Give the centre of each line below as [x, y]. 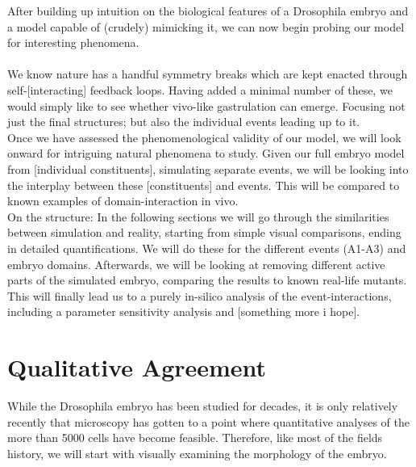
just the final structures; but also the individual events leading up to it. [184, 122]
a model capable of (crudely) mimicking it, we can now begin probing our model [206, 26]
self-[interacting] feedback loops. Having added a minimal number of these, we [200, 89]
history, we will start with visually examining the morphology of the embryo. [197, 453]
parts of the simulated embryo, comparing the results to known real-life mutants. [207, 280]
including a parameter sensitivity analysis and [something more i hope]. [184, 311]
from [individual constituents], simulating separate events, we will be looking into [208, 168]
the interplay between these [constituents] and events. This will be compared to [204, 185]
